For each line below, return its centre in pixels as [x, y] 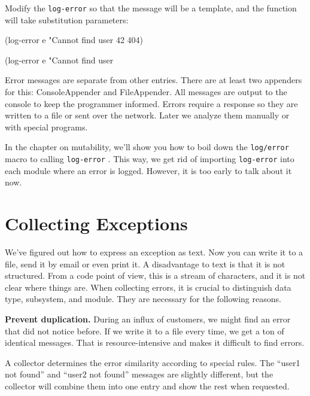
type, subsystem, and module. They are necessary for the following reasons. [143, 299]
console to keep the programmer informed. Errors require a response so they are [151, 103]
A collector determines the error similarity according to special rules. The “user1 [153, 362]
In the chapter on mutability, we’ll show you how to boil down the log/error [147, 147]
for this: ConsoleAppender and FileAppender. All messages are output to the [146, 92]
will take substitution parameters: [67, 19]
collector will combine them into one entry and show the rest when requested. [147, 386]
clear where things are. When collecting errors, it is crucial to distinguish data [148, 287]
